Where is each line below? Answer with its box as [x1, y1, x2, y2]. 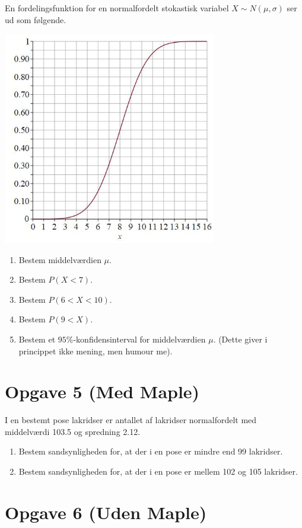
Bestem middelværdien [18, 253, 101, 265]
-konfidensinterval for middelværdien [73, 332, 206, 345]
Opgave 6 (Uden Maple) [5, 500, 207, 524]
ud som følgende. [5, 13, 66, 25]
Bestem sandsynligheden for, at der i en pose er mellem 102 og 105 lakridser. [18, 465, 298, 478]
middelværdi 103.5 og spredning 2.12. [5, 425, 141, 437]
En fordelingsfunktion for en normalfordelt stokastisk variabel [5, 2, 229, 14]
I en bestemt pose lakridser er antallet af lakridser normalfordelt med [5, 414, 257, 426]
